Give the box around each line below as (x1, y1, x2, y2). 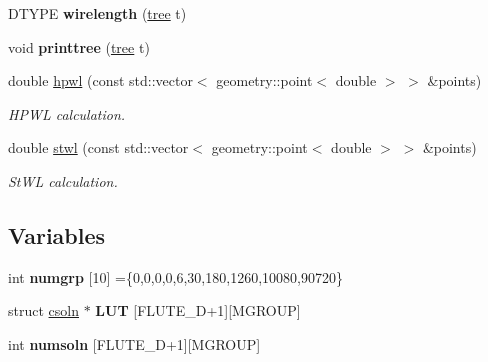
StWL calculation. (8, 170, 118, 191)
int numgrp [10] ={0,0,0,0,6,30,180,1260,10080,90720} (8, 266, 343, 287)
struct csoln (8, 300, 79, 321)
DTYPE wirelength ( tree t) (8, 3, 187, 23)
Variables (8, 219, 106, 250)
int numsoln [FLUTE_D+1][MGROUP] (8, 333, 261, 354)
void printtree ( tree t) (8, 36, 150, 57)
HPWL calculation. (8, 103, 126, 124)
